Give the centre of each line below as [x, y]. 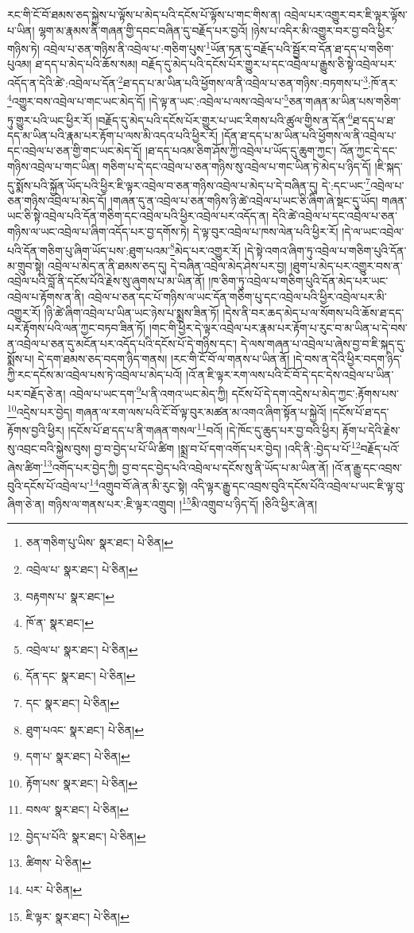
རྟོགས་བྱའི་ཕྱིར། [36, 430]
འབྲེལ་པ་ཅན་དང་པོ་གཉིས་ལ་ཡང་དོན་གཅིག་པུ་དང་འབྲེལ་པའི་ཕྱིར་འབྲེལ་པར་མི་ [237, 297]
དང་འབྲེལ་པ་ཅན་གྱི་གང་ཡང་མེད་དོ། [75, 151]
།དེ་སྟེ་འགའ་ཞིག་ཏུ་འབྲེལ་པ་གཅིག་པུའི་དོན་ [325, 250]
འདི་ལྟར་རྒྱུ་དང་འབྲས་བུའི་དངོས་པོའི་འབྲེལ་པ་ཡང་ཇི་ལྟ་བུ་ [298, 485]
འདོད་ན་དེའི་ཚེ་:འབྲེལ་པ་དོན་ [63, 82]
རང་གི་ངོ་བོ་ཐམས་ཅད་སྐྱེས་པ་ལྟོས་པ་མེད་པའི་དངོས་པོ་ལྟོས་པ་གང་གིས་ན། [144, 14]
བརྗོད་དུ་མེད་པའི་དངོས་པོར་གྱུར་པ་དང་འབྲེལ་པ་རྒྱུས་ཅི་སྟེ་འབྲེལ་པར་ [269, 64]
